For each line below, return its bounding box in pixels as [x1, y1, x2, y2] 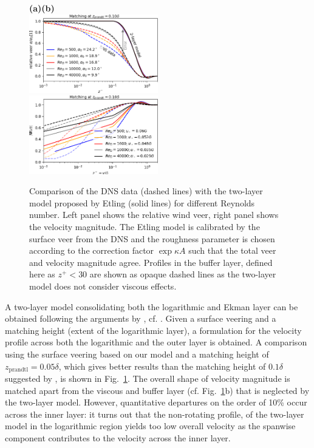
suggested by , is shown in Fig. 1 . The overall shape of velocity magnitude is [5, 372, 290, 384]
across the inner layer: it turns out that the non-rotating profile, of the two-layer [5, 407, 304, 420]
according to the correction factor [29, 244, 154, 257]
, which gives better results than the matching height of [58, 359, 266, 372]
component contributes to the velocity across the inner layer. [5, 431, 231, 444]
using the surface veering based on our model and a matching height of [5, 347, 269, 360]
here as [29, 268, 55, 280]
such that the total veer [188, 244, 276, 257]
